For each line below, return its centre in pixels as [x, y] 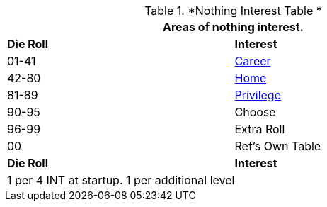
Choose [255, 112]
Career [253, 61]
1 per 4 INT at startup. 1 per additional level [121, 180]
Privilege [258, 95]
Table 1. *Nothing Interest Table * [233, 11]
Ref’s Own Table [278, 146]
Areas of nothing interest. [233, 27]
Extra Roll [260, 129]
